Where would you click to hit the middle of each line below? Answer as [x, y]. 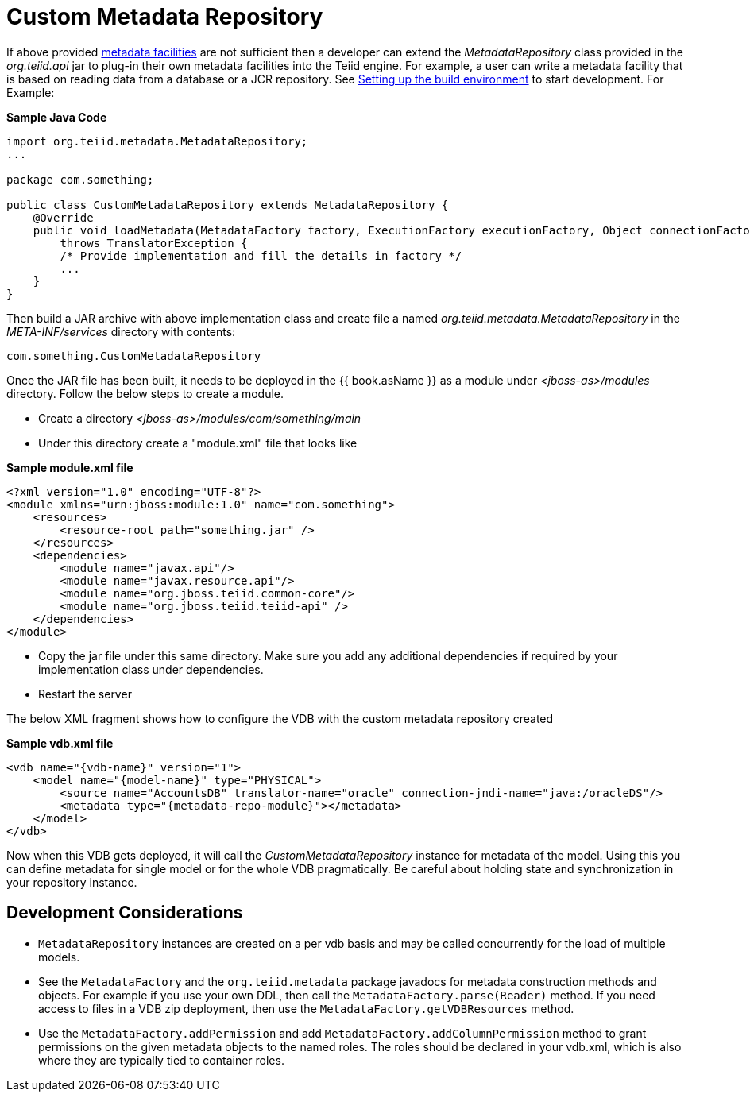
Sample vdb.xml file [60, 743]
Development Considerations [125, 913]
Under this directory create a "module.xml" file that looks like [198, 443]
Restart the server [85, 694]
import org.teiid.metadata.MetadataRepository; [157, 141]
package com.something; [80, 179]
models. [59, 957]
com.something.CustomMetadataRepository [134, 356]
